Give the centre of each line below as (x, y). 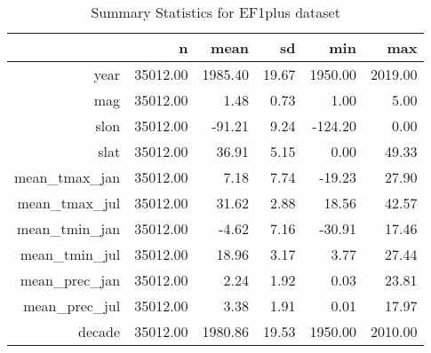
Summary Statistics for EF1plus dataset (215, 12)
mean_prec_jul (72, 306)
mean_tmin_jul (70, 254)
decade (100, 331)
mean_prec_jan (70, 280)
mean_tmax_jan (68, 177)
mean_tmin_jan (69, 228)
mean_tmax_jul (69, 203)
